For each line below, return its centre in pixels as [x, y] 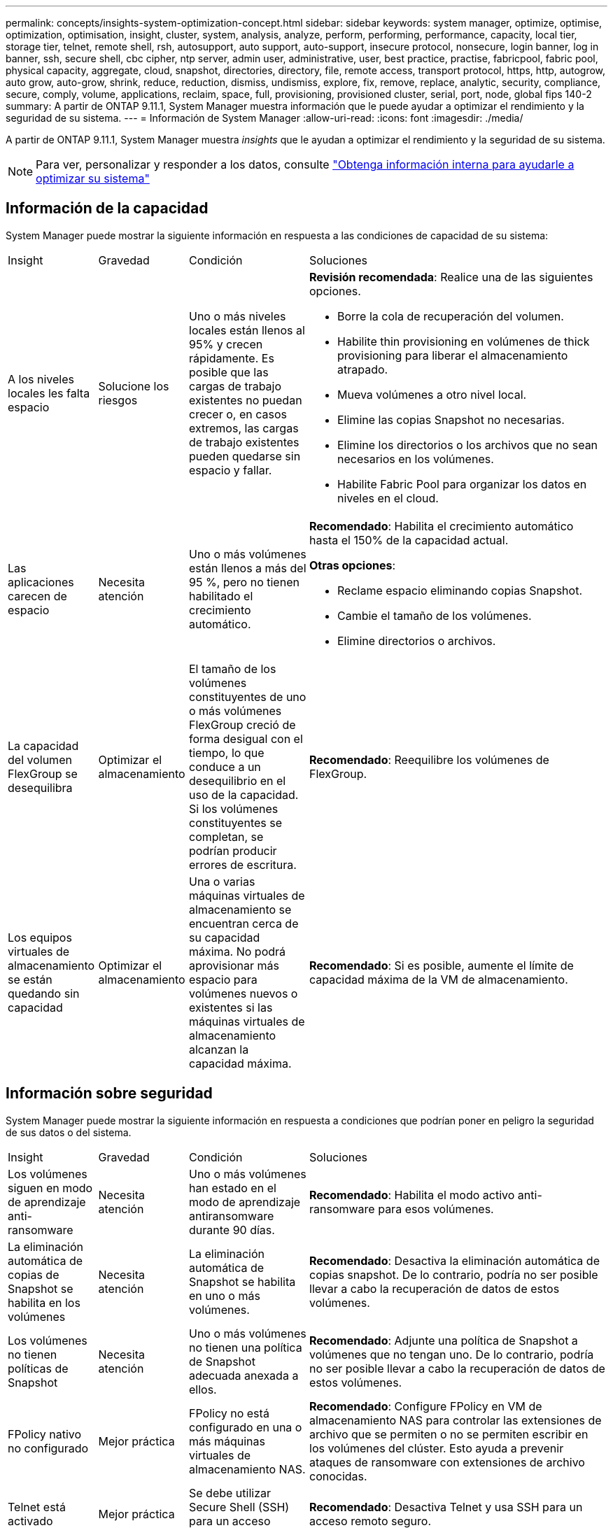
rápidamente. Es [232, 358]
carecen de [37, 596]
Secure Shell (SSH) [239, 1507]
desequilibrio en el [238, 780]
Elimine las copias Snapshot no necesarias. [451, 419]
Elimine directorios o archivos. [417, 641]
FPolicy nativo [45, 1434]
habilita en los [44, 1302]
